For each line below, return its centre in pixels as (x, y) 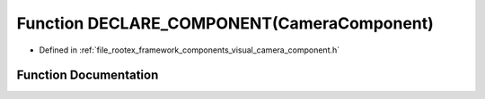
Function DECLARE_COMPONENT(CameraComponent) (225, 23)
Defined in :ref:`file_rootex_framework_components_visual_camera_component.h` (190, 50)
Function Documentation (88, 75)
